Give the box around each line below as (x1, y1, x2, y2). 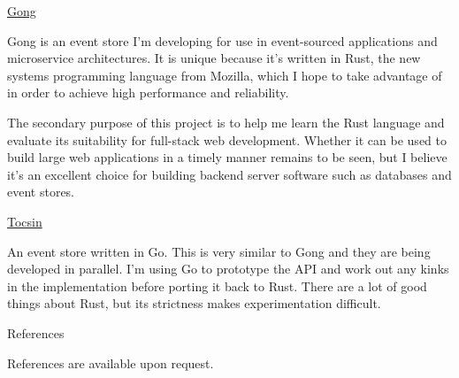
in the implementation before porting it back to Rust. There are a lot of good (7, 276, 427, 295)
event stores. (7, 182, 75, 201)
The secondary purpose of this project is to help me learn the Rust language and (7, 112, 445, 131)
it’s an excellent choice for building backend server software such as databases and (7, 165, 452, 183)
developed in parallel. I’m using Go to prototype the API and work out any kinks (7, 259, 449, 278)
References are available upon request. (7, 353, 214, 372)
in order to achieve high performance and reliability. (7, 83, 289, 102)
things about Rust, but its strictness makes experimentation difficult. (7, 294, 381, 312)
